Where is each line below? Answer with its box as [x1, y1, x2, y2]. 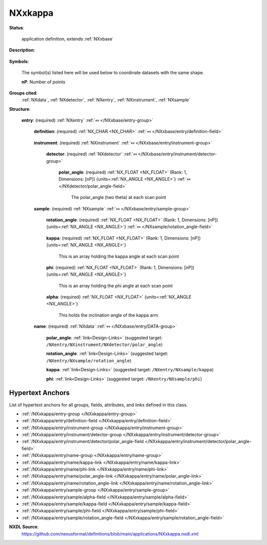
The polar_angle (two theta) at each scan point [71, 195, 167, 200]
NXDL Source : [9, 524, 39, 530]
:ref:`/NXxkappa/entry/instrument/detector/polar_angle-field [21, 439, 144, 445]
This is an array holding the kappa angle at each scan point [58, 253, 179, 259]
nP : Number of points [21, 79, 65, 85]
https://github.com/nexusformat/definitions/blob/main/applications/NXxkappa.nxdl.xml [21, 531, 199, 537]
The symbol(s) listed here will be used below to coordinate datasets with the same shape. [21, 70, 204, 76]
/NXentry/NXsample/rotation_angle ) [46, 357, 132, 363]
